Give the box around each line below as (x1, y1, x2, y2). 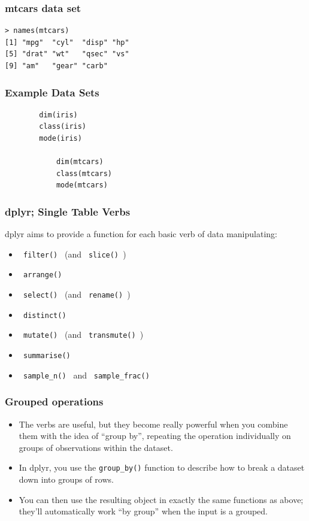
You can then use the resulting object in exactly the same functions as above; (19, 493, 304, 505)
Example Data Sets (5, 84, 99, 99)
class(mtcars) (56, 169, 112, 178)
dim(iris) (39, 110, 78, 119)
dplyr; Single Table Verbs (5, 204, 131, 219)
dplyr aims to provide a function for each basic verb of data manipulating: (5, 228, 277, 240)
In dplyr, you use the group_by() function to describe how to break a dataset (19, 461, 305, 474)
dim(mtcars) (56, 157, 104, 166)
